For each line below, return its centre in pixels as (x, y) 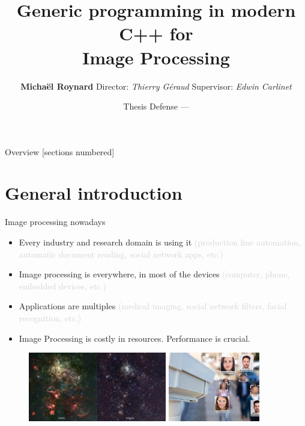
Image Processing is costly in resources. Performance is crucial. (134, 338)
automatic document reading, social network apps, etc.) (121, 254)
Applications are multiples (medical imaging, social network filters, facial (153, 306)
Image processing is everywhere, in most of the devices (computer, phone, (154, 274)
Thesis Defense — (156, 106)
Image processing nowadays (55, 222)
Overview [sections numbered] (60, 151)
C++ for (156, 33)
